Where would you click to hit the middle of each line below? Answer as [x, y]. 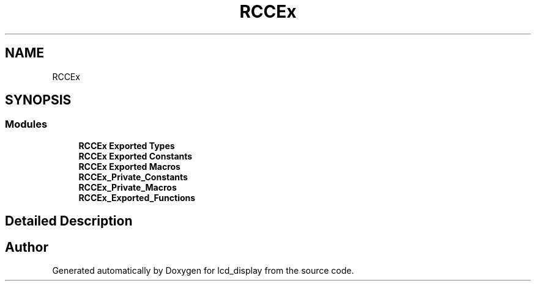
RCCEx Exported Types [127, 145]
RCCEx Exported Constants [136, 156]
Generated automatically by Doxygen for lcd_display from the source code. [203, 271]
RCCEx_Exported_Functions [137, 197]
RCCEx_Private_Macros [128, 187]
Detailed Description [69, 221]
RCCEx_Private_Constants [133, 177]
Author [27, 247]
